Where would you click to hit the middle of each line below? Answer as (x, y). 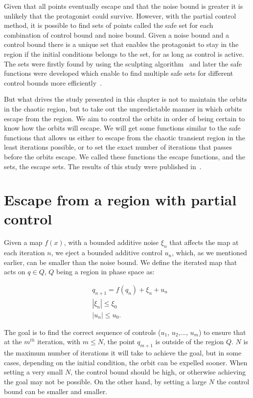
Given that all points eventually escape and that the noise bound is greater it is (124, 6)
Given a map (23, 242)
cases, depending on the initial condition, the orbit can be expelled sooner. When (126, 362)
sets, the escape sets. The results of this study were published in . (103, 166)
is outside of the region (190, 342)
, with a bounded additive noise (111, 242)
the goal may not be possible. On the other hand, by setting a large (105, 382)
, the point (119, 342)
